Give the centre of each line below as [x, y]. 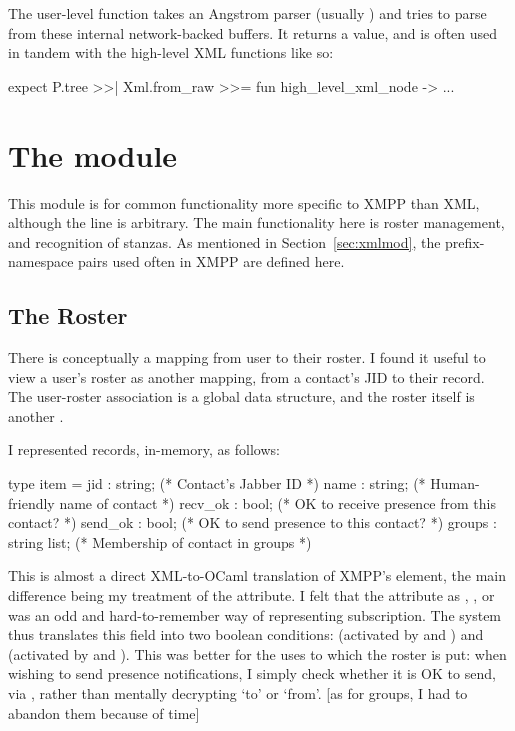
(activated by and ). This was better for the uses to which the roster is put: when [257, 653]
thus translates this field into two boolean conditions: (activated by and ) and [246, 634]
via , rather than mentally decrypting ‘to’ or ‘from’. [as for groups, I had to [238, 692]
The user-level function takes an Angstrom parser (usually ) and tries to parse [247, 13]
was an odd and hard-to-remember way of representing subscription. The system [255, 614]
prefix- [465, 241]
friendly [31, 502]
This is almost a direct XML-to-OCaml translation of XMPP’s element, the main [257, 575]
